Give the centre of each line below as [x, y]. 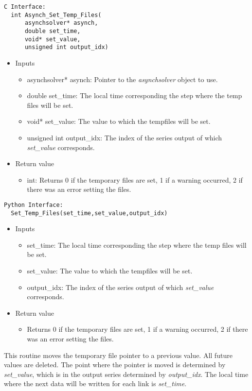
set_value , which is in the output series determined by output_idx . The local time [126, 374]
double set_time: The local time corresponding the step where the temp [135, 95]
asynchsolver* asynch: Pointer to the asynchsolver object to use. [122, 79]
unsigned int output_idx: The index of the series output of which [125, 137]
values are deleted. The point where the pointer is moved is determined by [115, 365]
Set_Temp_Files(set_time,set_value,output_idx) [89, 213]
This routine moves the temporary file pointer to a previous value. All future [118, 355]
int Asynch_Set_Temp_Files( [56, 15]
